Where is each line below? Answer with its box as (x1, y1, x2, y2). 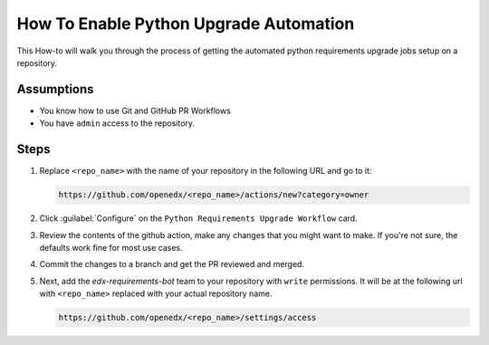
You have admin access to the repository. (39, 118, 195, 129)
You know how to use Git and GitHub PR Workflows (39, 105, 231, 116)
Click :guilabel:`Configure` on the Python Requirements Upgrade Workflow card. (39, 213, 358, 224)
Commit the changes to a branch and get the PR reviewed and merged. (39, 259, 305, 270)
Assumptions (16, 81, 94, 97)
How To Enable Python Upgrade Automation (16, 14, 355, 34)
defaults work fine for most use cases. (39, 242, 183, 253)
